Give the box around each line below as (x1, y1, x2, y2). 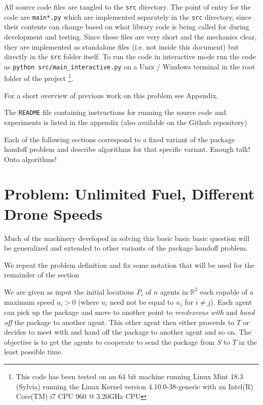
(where (78, 296, 99, 307)
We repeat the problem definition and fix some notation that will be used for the (4, 259, 254, 270)
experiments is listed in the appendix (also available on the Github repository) (4, 116, 247, 127)
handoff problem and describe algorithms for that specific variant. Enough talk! (4, 144, 250, 154)
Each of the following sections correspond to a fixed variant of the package (4, 134, 235, 144)
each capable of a (200, 286, 253, 297)
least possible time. (4, 346, 63, 357)
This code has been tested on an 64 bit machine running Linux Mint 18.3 (16, 371, 243, 381)
